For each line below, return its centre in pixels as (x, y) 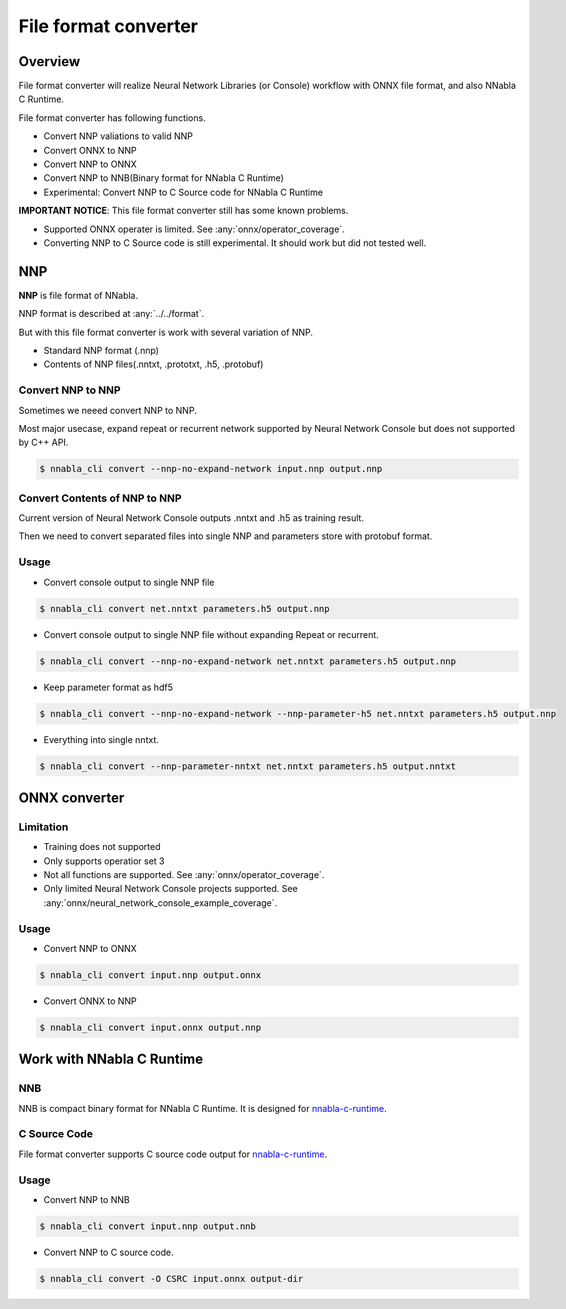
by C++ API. (43, 442)
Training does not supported (102, 847)
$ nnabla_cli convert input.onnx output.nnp (150, 1027)
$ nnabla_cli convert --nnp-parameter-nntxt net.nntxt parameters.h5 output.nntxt (248, 766)
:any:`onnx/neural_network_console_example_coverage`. (160, 902)
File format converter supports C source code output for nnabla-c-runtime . (173, 1154)
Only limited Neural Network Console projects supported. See (171, 889)
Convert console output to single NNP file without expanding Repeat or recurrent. (211, 634)
